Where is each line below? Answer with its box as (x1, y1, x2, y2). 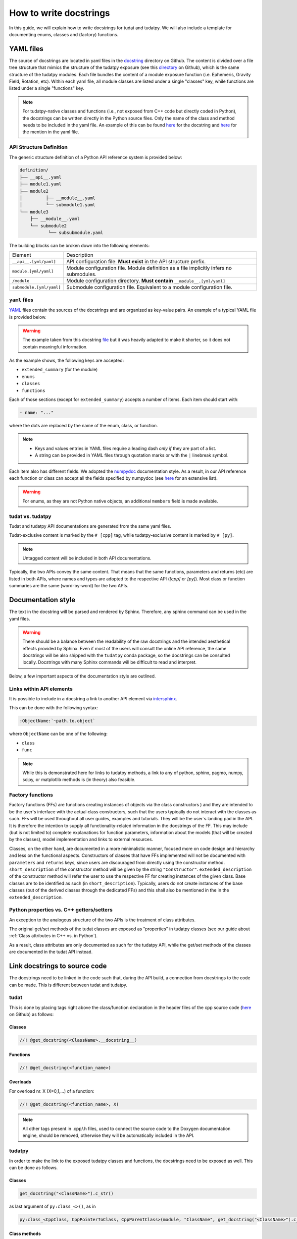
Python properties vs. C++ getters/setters (9, 906, 113, 913)
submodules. (66, 271, 97, 278)
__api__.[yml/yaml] (12, 259, 56, 264)
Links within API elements (9, 685, 73, 692)
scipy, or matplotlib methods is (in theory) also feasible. (22, 777, 136, 783)
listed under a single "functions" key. (9, 85, 84, 91)
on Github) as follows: (9, 1012, 54, 1017)
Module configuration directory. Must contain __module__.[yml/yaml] (66, 278, 225, 284)
